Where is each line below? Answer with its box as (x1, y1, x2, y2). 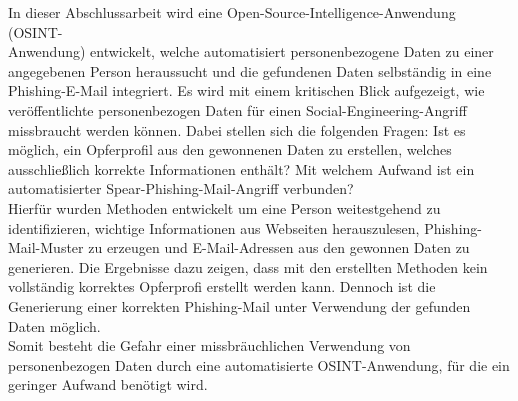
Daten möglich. (8, 315, 101, 336)
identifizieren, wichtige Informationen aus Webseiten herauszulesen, (8, 217, 420, 238)
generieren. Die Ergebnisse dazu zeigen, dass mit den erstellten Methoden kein (8, 256, 488, 277)
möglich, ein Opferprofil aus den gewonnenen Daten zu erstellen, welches (8, 139, 452, 160)
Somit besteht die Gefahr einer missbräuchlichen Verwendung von (8, 335, 411, 356)
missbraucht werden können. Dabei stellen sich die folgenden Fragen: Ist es (8, 119, 466, 140)
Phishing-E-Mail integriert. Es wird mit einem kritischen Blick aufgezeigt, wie (8, 80, 485, 101)
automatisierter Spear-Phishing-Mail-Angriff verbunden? (8, 178, 354, 199)
